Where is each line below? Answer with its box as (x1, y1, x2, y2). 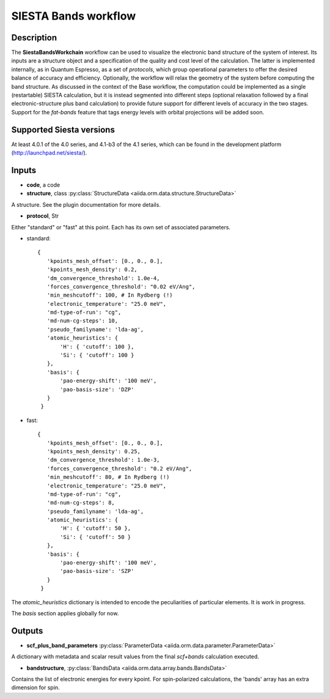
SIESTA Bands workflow (11, 9, 136, 23)
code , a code (26, 181, 61, 188)
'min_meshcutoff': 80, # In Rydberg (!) (46, 474, 170, 481)
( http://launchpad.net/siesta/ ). (11, 149, 87, 157)
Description (11, 32, 57, 43)
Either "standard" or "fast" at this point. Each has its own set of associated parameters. (11, 223, 231, 231)
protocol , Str (26, 212, 59, 220)
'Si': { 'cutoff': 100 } (60, 352, 134, 359)
